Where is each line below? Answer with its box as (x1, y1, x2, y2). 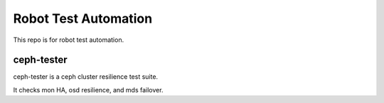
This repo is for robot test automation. (13, 36, 124, 44)
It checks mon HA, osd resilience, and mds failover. (13, 85, 164, 94)
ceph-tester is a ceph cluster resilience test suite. (13, 72, 159, 81)
